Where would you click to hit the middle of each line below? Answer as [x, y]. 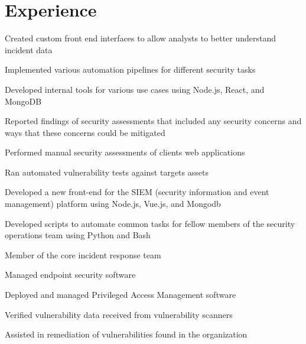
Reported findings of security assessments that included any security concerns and [153, 121]
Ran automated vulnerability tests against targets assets [107, 172]
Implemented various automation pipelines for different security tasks [130, 69]
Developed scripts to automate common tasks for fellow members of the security [150, 223]
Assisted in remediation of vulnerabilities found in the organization [126, 334]
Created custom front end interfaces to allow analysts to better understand [141, 38]
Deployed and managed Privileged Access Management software [121, 295]
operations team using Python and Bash [78, 235]
